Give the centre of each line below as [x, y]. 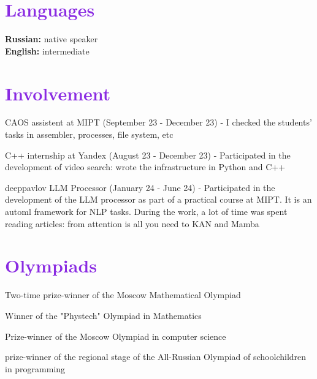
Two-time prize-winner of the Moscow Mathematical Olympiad [123, 295]
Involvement [58, 93]
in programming [35, 368]
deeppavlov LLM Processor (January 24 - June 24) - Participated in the [140, 187]
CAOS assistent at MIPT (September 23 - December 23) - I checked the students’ [158, 122]
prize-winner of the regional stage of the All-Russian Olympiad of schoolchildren [156, 357]
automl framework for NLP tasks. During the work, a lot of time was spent [146, 211]
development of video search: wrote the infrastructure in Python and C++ [145, 167]
